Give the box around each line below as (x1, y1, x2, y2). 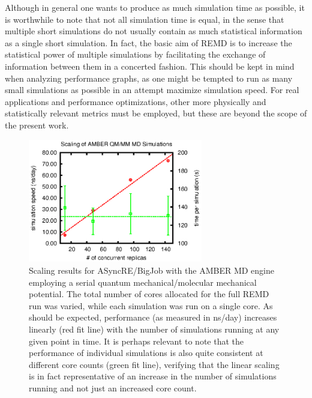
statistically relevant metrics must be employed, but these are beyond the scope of (5, 107, 307, 119)
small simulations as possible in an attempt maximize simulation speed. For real (5, 83, 299, 96)
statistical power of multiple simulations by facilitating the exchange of (5, 48, 266, 61)
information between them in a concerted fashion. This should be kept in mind (5, 59, 295, 72)
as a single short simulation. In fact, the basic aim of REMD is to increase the (5, 36, 292, 49)
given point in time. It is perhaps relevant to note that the (29, 334, 244, 347)
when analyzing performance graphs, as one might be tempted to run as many (5, 71, 293, 84)
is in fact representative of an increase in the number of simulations (29, 370, 277, 382)
